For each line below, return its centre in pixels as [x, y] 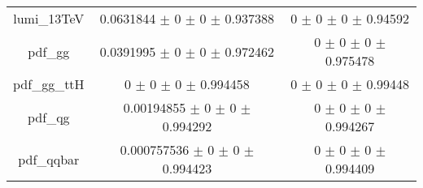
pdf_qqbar [49, 159]
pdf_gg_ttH [49, 84]
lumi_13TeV [49, 18]
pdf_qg [49, 117]
